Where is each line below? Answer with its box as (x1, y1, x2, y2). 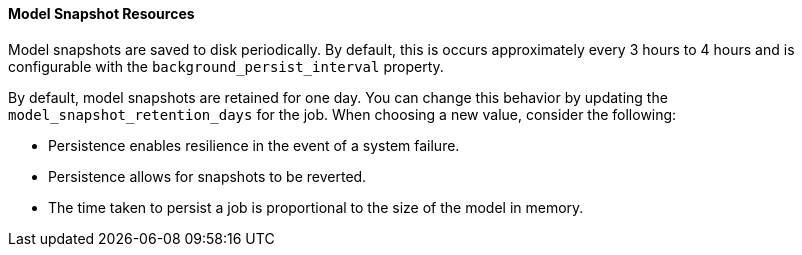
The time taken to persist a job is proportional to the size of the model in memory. (48, 198, 584, 216)
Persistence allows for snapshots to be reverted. (48, 167, 367, 185)
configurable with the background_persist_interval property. (8, 57, 444, 75)
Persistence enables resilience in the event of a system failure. (48, 136, 460, 154)
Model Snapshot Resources (8, 5, 195, 22)
